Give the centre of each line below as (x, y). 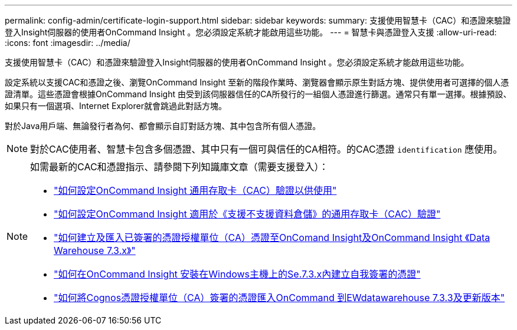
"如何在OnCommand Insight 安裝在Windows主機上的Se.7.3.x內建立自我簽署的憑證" (237, 274)
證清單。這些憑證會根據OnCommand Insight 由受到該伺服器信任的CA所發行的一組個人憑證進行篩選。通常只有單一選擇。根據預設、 (258, 94)
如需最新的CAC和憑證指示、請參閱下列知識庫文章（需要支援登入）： (179, 167)
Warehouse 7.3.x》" (95, 250)
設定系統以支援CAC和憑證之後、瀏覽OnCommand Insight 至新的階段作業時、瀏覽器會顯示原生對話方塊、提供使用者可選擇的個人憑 (257, 82)
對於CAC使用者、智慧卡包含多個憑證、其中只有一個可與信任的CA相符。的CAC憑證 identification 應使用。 (266, 149)
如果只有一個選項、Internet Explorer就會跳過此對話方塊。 (116, 106)
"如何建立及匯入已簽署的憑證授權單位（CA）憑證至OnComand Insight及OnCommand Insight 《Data (272, 237)
